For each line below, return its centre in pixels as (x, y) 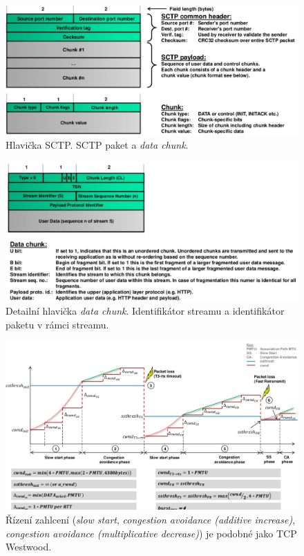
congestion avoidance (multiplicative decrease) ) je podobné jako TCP (151, 533)
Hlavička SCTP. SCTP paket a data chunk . (97, 145)
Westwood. (29, 547)
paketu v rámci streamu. (57, 324)
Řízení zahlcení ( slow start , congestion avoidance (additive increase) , (151, 520)
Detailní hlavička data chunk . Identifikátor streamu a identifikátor (145, 311)
